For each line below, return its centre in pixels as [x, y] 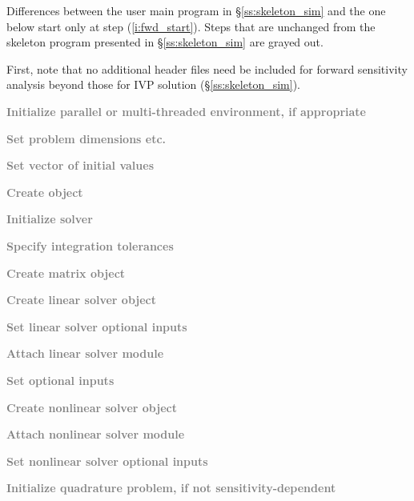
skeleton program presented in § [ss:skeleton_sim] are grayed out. [165, 42]
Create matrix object [66, 273]
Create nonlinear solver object [92, 407]
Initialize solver [50, 219]
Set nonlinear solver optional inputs [107, 461]
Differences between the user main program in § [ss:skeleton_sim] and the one [196, 10]
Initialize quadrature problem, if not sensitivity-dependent [171, 488]
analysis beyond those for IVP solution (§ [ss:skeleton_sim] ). [153, 84]
